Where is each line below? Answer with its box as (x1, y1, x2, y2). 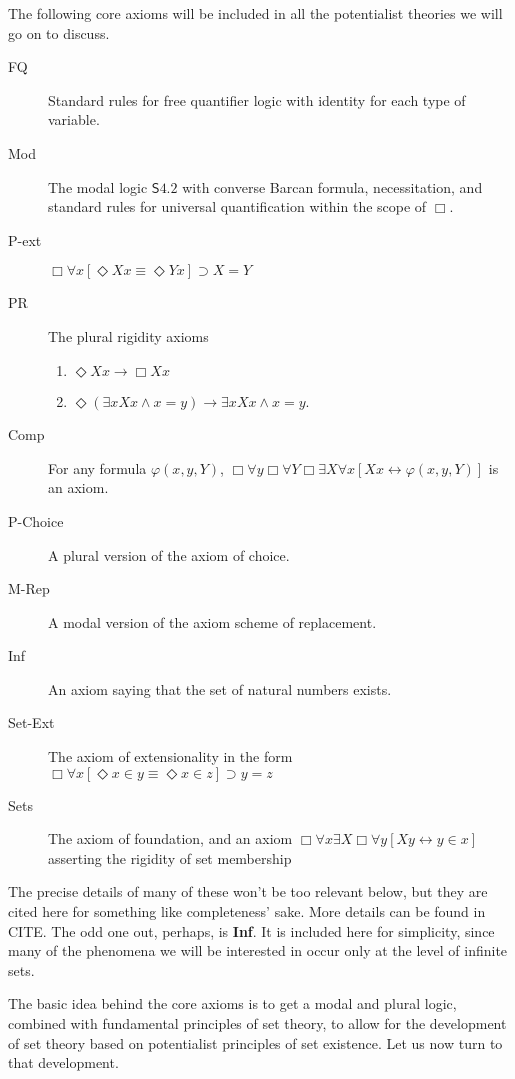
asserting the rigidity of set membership (48, 847, 292, 868)
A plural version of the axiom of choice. (48, 544, 290, 565)
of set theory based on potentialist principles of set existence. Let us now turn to (8, 1032, 503, 1053)
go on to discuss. (8, 22, 110, 43)
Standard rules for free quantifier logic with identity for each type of (48, 89, 466, 110)
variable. (48, 109, 100, 130)
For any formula (48, 457, 147, 478)
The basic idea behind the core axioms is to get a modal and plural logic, (8, 993, 457, 1014)
